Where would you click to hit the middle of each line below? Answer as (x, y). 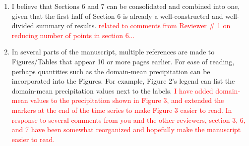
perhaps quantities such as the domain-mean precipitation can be (111, 71)
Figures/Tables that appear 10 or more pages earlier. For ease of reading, (123, 61)
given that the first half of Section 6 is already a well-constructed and (117, 16)
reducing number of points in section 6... (73, 35)
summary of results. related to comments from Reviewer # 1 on (133, 25)
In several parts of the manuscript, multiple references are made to (113, 52)
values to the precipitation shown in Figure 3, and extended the (127, 100)
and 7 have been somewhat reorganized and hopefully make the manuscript (126, 129)
